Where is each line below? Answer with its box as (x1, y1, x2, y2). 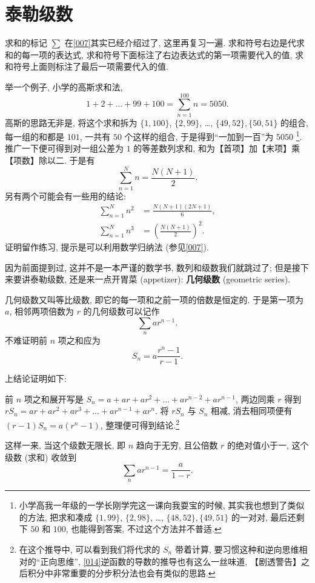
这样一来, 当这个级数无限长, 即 (5, 439, 126, 451)
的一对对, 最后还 (231, 510, 296, 523)
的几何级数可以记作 (83, 305, 160, 318)
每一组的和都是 (5, 130, 64, 142)
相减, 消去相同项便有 (211, 404, 293, 417)
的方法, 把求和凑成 (19, 510, 93, 523)
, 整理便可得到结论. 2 (100, 416, 180, 431)
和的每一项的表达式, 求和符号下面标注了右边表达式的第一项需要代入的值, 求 (5, 48, 304, 61)
